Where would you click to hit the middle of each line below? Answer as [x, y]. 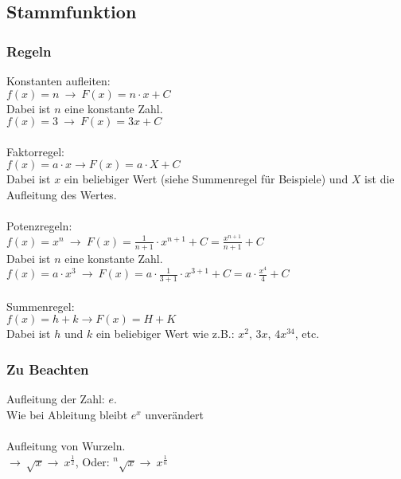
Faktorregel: [36, 151]
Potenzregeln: [39, 226]
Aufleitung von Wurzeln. [66, 445]
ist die [380, 179]
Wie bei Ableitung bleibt [67, 414]
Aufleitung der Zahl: [56, 399]
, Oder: [92, 461]
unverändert [174, 414]
